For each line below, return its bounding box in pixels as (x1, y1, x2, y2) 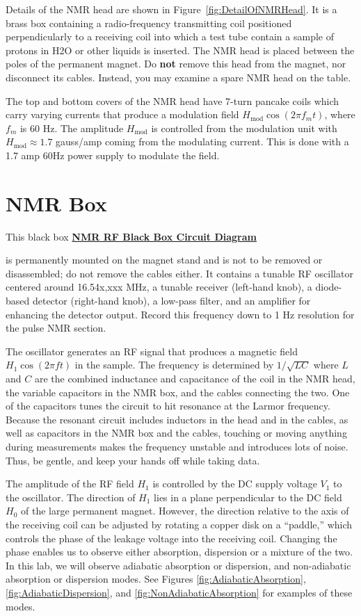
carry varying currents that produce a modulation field (6, 107, 239, 122)
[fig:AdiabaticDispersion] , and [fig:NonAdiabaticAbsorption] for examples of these (6, 585, 353, 599)
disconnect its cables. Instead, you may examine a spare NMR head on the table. (6, 70, 351, 84)
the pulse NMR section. (6, 321, 106, 335)
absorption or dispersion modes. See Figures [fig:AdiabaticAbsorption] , (6, 572, 306, 586)
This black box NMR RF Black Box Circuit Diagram (6, 229, 257, 243)
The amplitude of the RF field (6, 476, 134, 491)
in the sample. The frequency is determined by (74, 357, 274, 372)
